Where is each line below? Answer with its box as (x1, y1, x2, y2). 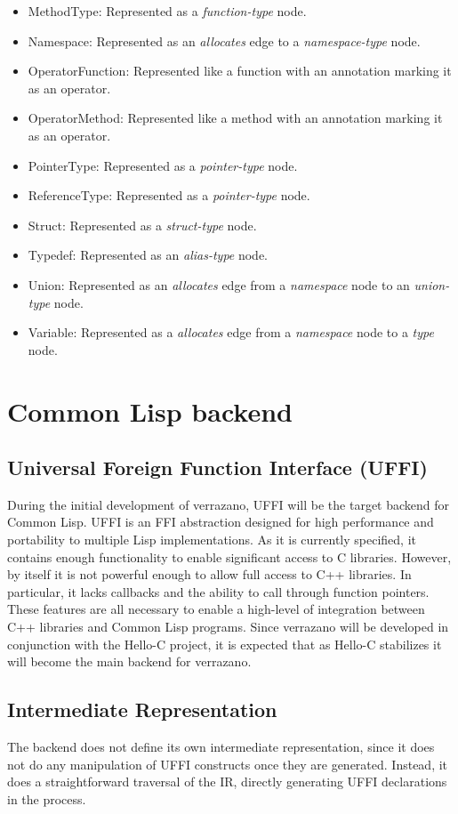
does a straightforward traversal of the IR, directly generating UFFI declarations (7, 772, 447, 791)
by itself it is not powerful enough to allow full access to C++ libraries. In (7, 565, 412, 584)
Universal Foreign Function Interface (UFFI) (7, 454, 428, 481)
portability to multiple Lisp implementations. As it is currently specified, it (7, 530, 416, 549)
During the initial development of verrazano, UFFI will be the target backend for (7, 495, 450, 513)
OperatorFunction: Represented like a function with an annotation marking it (28, 61, 452, 80)
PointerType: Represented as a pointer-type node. (28, 156, 298, 174)
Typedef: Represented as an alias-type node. (28, 246, 268, 264)
